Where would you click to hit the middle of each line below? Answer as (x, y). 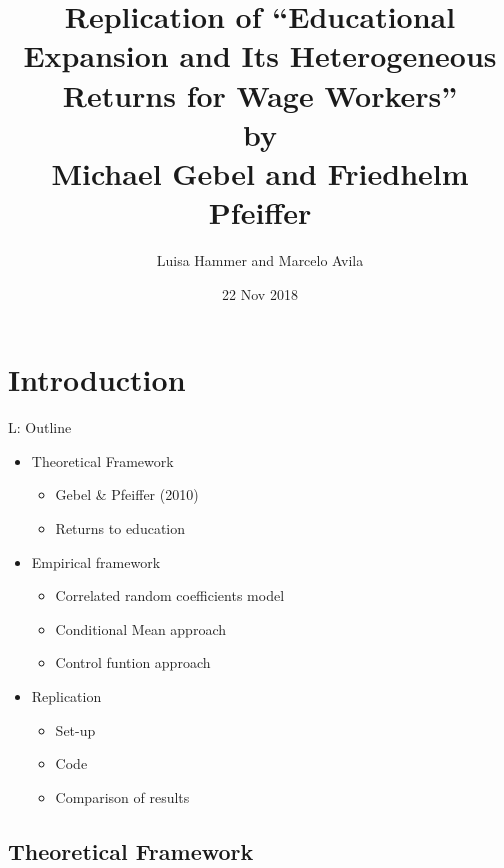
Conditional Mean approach (141, 628)
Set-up (75, 729)
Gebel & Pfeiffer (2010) (127, 494)
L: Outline (40, 427)
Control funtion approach (133, 662)
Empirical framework (96, 561)
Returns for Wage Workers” (260, 94)
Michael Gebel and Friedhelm (260, 172)
